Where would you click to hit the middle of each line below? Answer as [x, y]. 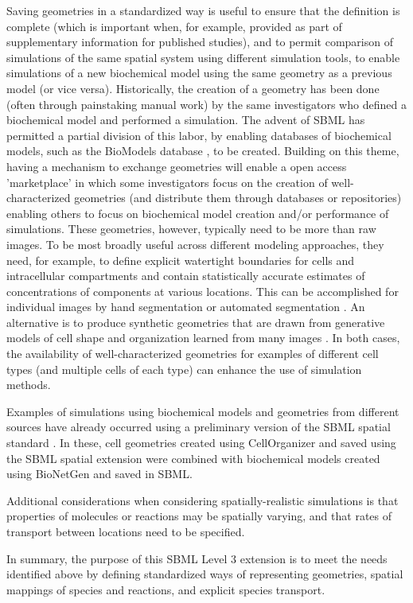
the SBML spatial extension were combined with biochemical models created [193, 458]
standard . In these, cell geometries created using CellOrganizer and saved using [201, 443]
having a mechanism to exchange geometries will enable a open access [177, 166]
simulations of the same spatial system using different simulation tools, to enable [203, 57]
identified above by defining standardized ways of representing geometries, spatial [205, 574]
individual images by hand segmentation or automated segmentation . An [186, 307]
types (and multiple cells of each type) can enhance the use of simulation [184, 369]
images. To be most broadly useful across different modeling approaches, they [195, 244]
